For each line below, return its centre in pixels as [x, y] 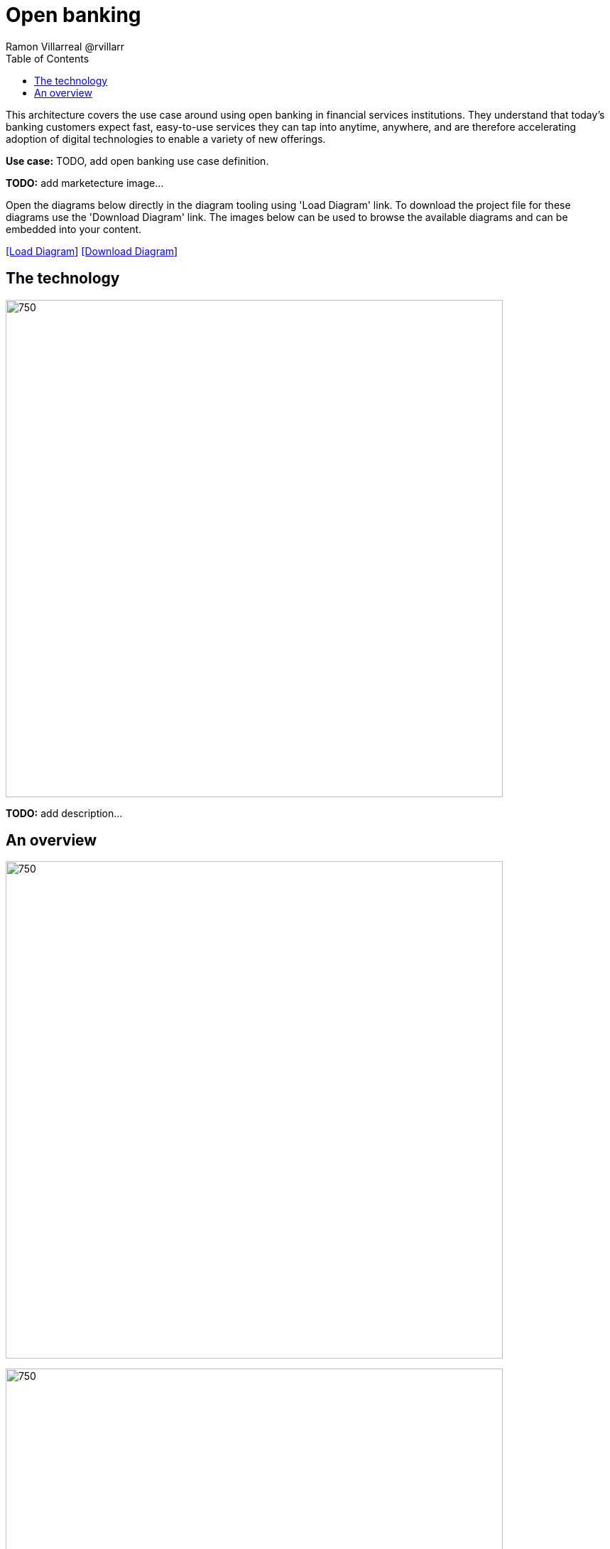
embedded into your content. [74, 229]
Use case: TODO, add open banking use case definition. [137, 161]
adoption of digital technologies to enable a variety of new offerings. [166, 139]
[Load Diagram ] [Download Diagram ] [92, 251]
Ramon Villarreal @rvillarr [65, 46]
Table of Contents [48, 58]
